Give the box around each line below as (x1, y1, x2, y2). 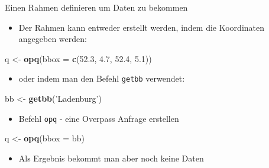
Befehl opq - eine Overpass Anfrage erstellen (18, 112, 179, 124)
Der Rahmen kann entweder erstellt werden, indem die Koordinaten (18, 21, 265, 33)
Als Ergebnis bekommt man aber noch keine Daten (18, 151, 204, 164)
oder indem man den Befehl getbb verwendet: (18, 72, 185, 85)
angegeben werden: (18, 33, 87, 45)
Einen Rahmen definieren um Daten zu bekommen (5, 1, 188, 13)
